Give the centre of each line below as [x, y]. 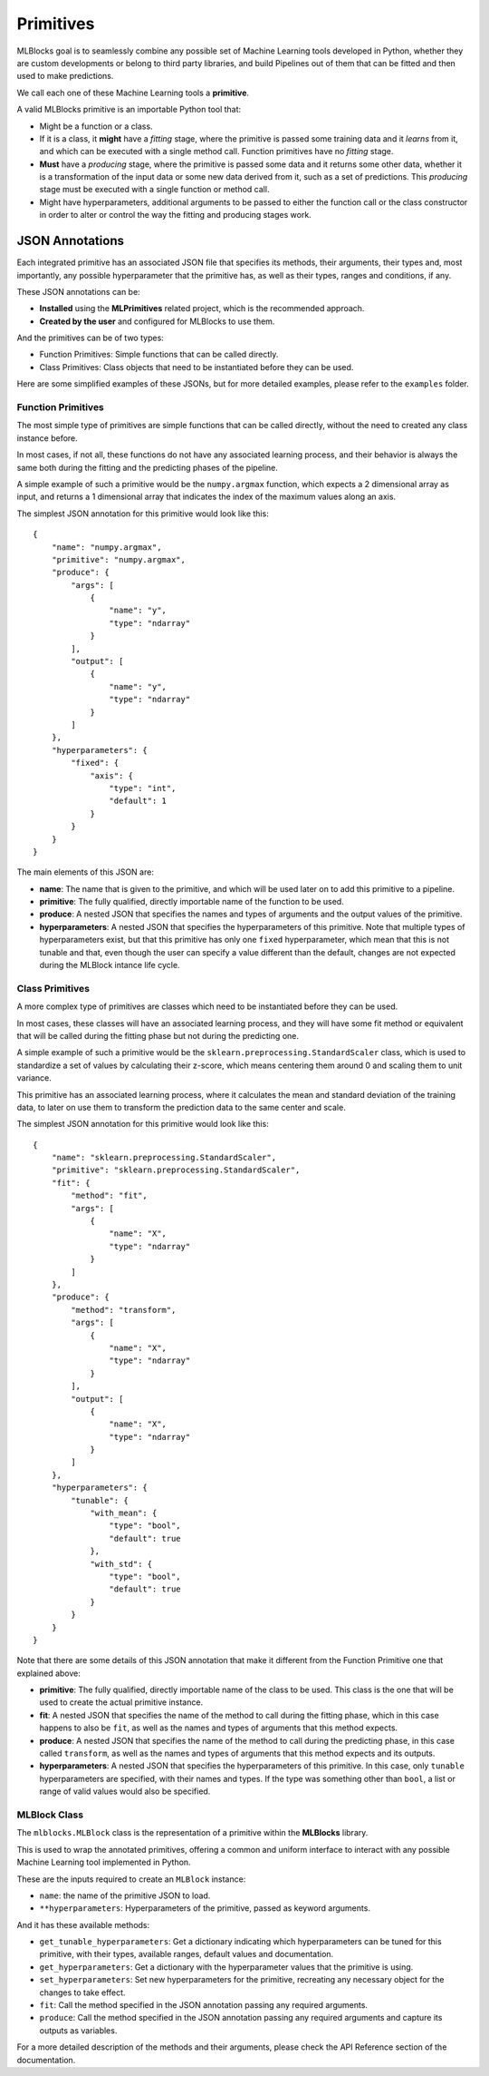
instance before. [48, 438]
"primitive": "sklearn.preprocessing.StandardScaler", [176, 1170]
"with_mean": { [124, 1513]
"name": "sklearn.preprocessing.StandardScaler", [163, 1158]
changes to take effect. [82, 1993]
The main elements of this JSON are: [85, 872]
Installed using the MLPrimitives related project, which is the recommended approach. [202, 308]
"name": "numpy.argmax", [106, 547]
